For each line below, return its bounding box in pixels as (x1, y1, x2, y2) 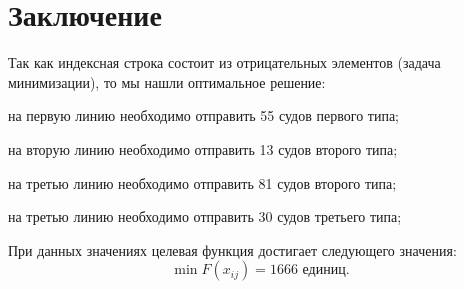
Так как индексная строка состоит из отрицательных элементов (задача (8, 52, 441, 73)
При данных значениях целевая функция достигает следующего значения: (8, 239, 457, 260)
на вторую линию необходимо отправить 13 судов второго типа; (8, 138, 398, 159)
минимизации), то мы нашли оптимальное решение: (8, 71, 326, 92)
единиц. (302, 263, 350, 278)
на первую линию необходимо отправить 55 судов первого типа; (8, 105, 400, 126)
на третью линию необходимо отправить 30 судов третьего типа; (8, 206, 402, 227)
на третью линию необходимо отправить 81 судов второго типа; (8, 172, 397, 193)
